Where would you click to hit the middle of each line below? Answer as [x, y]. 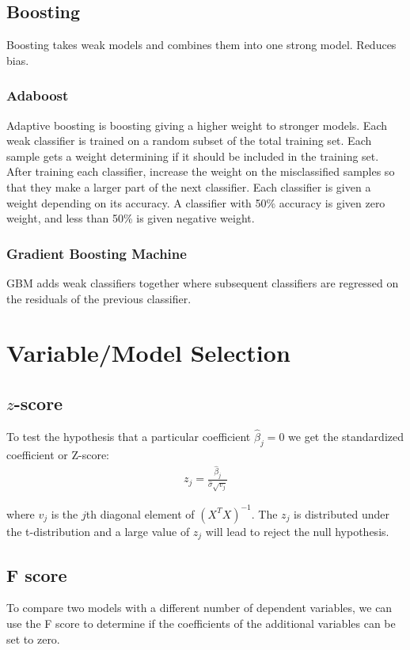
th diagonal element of [140, 513]
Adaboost [38, 95]
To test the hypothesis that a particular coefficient [129, 436]
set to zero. [33, 639]
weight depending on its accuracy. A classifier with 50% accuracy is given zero [196, 202]
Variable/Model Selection [148, 353]
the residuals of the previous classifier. [99, 298]
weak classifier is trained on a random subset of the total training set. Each [189, 141]
